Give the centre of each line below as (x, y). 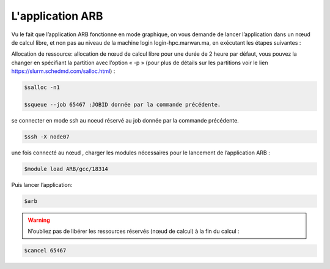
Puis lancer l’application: (42, 184)
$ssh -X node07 (47, 137)
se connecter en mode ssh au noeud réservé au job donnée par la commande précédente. (125, 120)
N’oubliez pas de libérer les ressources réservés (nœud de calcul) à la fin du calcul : (134, 231)
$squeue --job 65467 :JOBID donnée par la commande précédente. (123, 104)
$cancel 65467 (45, 251)
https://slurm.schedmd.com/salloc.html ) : (63, 71)
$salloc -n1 (42, 88)
